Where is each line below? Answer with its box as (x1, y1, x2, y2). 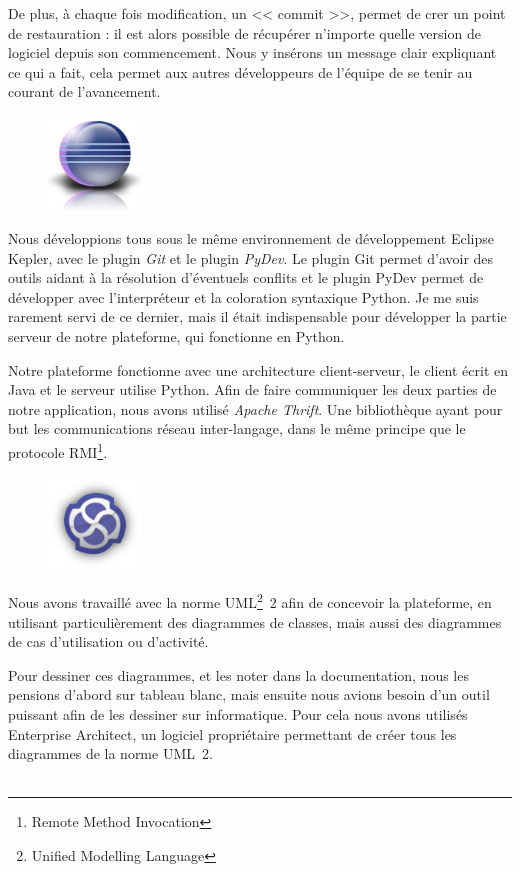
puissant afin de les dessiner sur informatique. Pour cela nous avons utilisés (8, 703, 468, 724)
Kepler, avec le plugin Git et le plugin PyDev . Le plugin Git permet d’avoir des (8, 247, 494, 268)
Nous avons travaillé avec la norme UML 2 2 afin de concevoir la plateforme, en (8, 589, 492, 612)
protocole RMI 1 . (8, 438, 108, 462)
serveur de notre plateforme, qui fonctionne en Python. (8, 326, 345, 347)
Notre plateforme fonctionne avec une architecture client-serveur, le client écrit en (8, 359, 509, 380)
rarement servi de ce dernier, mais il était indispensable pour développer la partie (8, 306, 507, 327)
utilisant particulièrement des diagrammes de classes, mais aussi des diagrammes (8, 611, 502, 632)
